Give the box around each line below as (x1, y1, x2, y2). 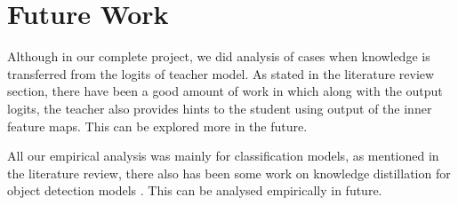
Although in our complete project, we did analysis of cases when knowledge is (7, 47, 430, 66)
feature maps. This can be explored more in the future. (7, 116, 308, 135)
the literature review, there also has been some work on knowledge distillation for (7, 163, 451, 182)
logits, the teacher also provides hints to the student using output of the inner (7, 99, 432, 117)
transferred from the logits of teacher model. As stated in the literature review (7, 64, 435, 83)
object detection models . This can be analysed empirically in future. (7, 181, 382, 200)
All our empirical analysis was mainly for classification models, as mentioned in (7, 146, 439, 165)
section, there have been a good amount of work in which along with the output (7, 82, 443, 100)
